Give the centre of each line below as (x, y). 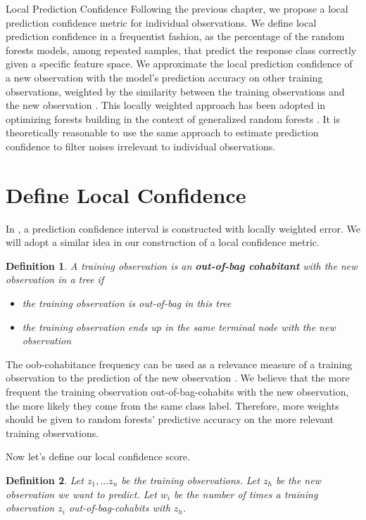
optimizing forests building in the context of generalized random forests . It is (173, 118)
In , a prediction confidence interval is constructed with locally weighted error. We (183, 228)
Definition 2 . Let (45, 480)
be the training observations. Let (190, 480)
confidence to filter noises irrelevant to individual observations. (141, 146)
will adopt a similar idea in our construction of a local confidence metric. (163, 242)
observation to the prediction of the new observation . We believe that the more (178, 378)
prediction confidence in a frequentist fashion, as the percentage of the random (175, 36)
